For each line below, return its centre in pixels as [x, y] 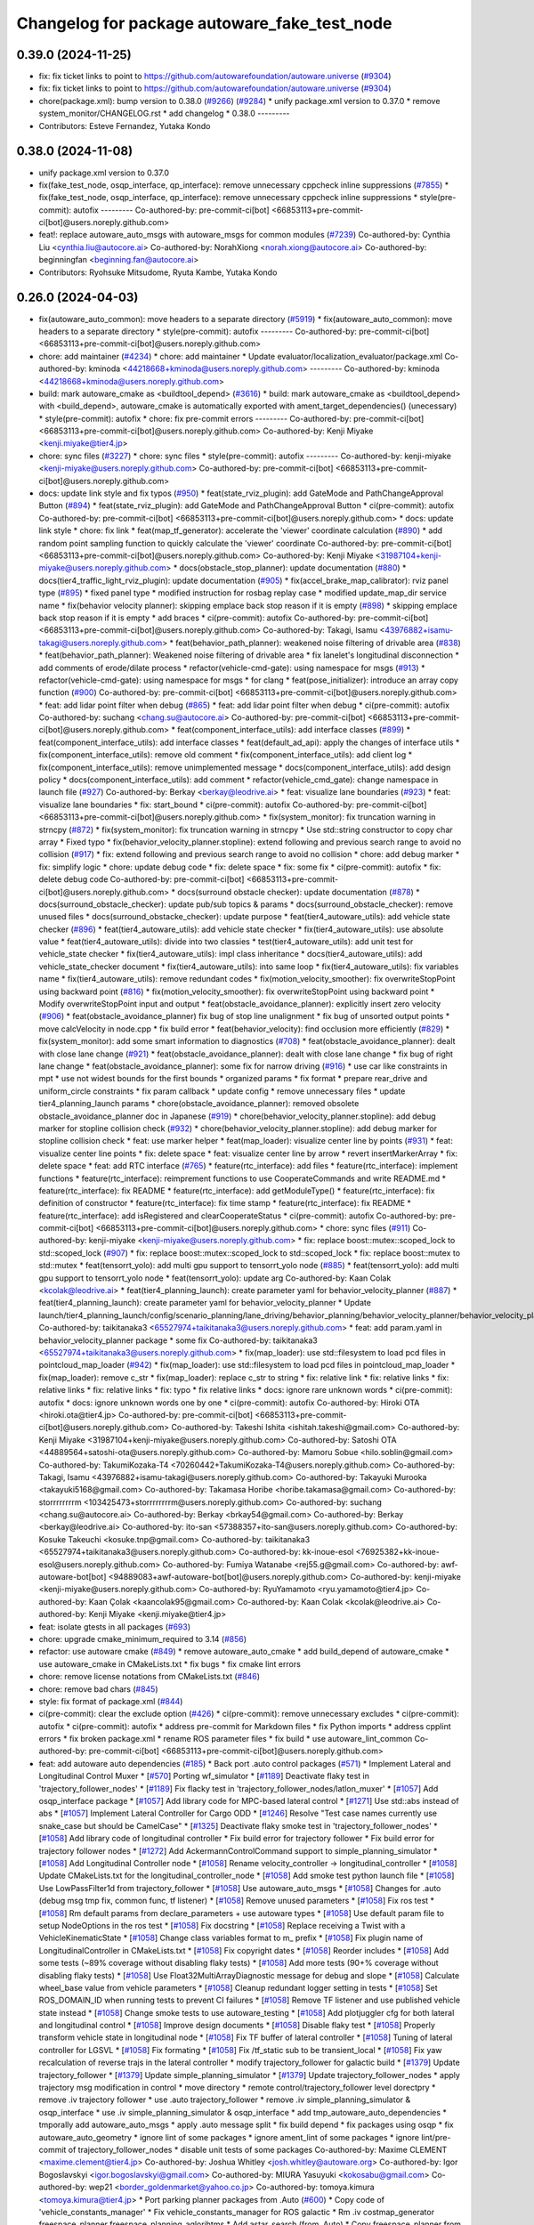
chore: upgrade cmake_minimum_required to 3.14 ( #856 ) [143, 1638]
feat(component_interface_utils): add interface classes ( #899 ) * [294, 730]
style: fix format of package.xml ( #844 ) [111, 1701]
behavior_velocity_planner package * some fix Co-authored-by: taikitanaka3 [178, 1340]
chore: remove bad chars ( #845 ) [99, 1689]
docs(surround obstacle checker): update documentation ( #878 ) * [298, 892]
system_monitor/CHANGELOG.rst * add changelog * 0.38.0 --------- [164, 113]
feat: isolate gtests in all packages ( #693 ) [115, 1626]
